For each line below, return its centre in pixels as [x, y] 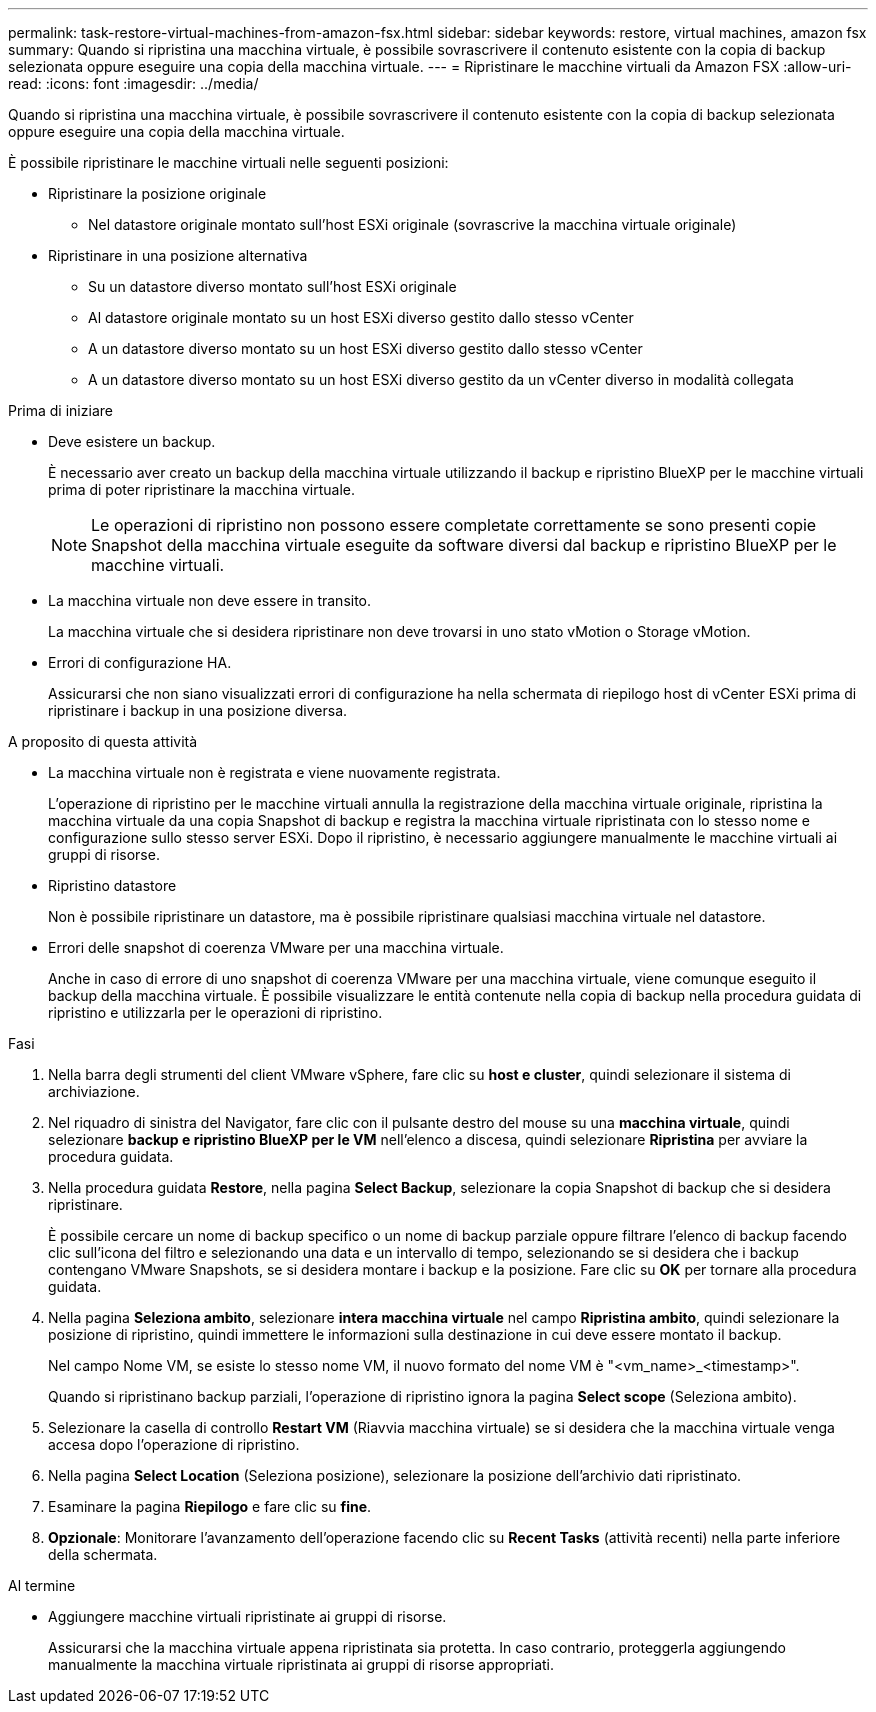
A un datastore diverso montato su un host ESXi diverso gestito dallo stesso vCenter [365, 348]
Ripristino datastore [112, 885]
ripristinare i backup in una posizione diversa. [198, 710]
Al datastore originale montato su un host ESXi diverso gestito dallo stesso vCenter [361, 317]
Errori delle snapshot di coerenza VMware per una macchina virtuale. [276, 947]
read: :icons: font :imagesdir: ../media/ [133, 83]
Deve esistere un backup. [132, 441]
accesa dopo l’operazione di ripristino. [174, 1444]
